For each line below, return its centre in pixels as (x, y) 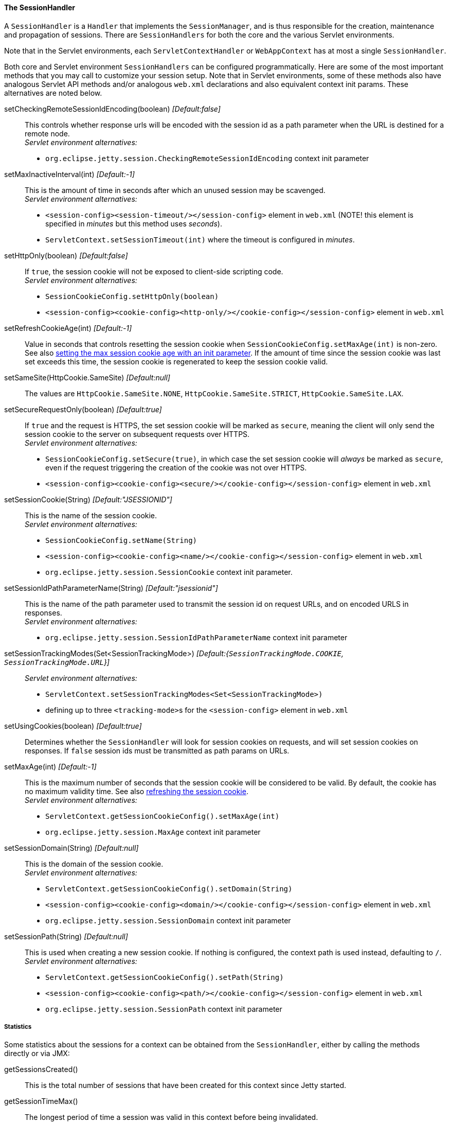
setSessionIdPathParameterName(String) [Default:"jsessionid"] (111, 588)
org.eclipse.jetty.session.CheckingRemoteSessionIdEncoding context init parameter (207, 158)
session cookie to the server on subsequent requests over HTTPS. (137, 434)
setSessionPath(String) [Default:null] (66, 936)
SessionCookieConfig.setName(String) (121, 540)
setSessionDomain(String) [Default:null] (71, 848)
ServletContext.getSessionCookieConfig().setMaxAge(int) (163, 816)
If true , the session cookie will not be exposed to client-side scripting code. (154, 271)
